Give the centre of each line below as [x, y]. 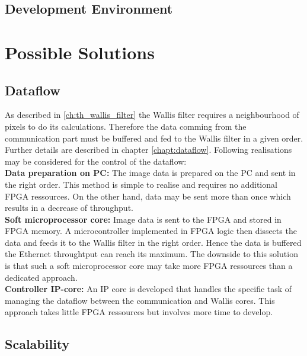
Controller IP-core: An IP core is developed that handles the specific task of [148, 289]
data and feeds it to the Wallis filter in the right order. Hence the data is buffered [153, 242]
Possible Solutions [80, 52]
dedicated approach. [41, 277]
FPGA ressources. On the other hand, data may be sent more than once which [148, 196]
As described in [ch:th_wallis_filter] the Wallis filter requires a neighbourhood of [152, 115]
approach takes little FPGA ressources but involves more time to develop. [139, 312]
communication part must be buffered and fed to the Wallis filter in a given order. [154, 138]
